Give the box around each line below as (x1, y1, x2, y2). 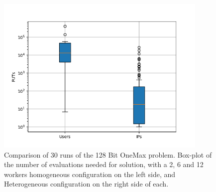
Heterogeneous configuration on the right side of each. (4, 179, 169, 189)
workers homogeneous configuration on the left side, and (4, 169, 176, 179)
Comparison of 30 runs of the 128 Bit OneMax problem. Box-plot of (4, 149, 212, 160)
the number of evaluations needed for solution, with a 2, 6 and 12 (4, 159, 204, 170)
